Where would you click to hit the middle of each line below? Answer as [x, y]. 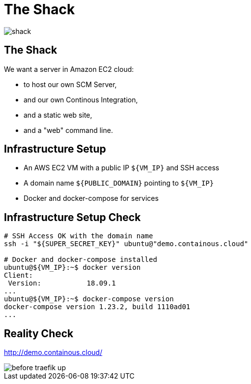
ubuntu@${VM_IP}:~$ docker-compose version [89, 299]
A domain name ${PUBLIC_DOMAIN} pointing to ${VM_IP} [119, 183]
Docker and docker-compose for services [91, 198]
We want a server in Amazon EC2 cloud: [69, 69]
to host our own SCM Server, [70, 84]
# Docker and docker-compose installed [81, 260]
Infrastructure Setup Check [72, 217]
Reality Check [39, 333]
